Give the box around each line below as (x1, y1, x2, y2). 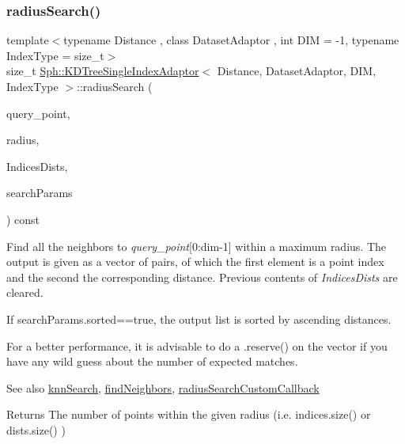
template (6, 32, 49, 48)
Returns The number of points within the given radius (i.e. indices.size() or (6, 406, 371, 423)
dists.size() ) (6, 421, 66, 438)
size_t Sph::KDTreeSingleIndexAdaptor (6, 63, 199, 79)
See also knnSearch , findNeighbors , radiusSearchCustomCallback (6, 379, 320, 396)
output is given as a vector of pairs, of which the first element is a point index (6, 253, 384, 270)
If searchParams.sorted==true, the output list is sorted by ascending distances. (6, 310, 392, 327)
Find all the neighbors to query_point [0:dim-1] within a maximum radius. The (6, 237, 387, 254)
